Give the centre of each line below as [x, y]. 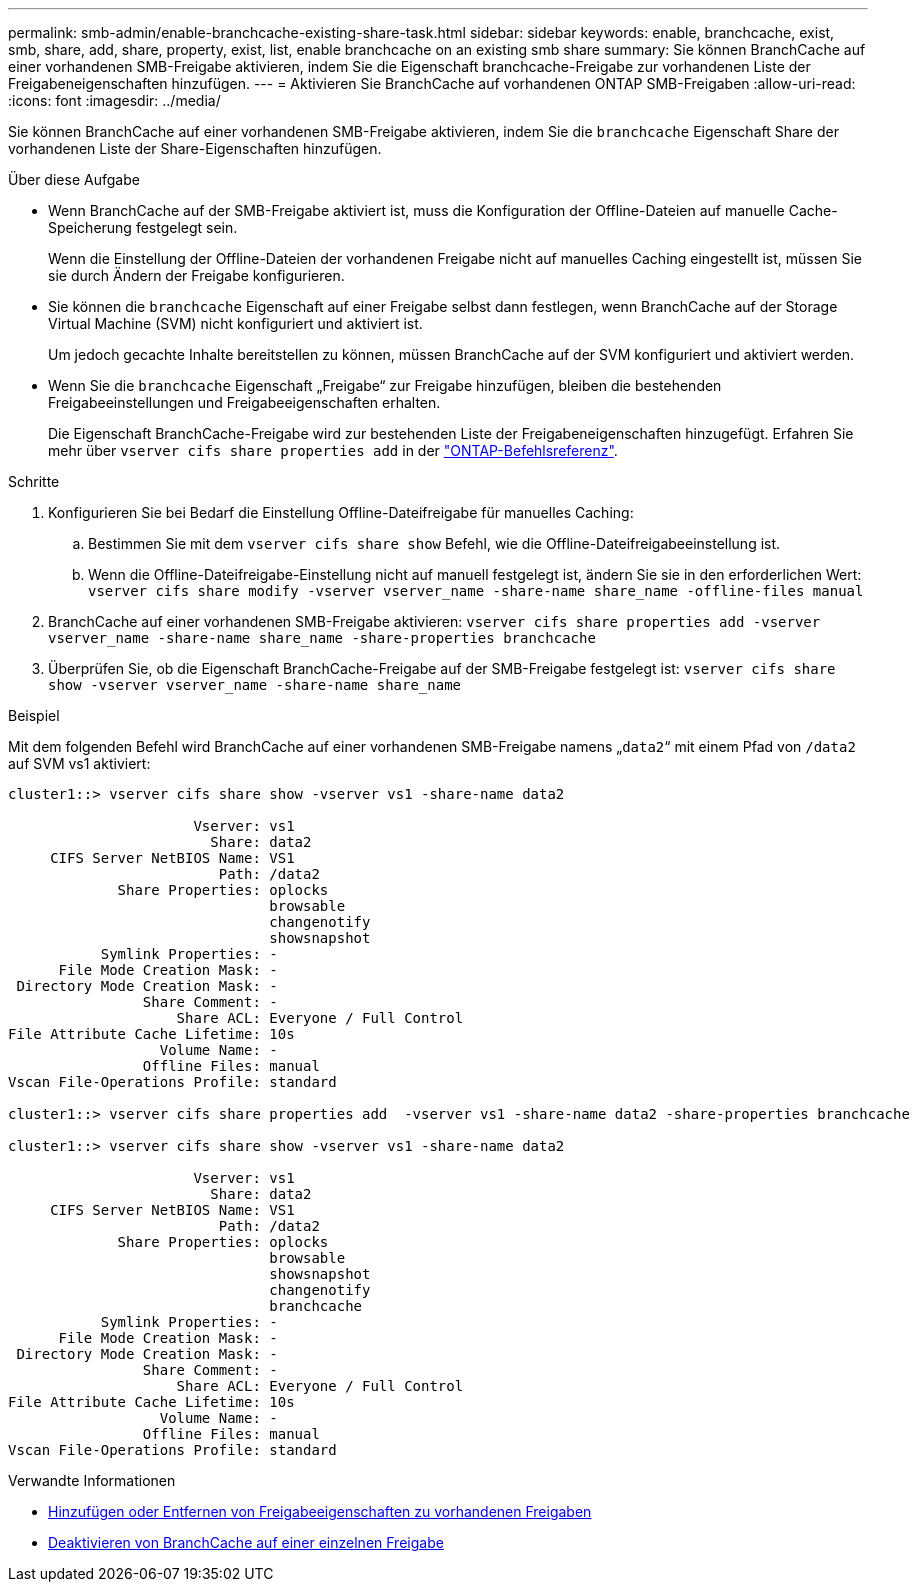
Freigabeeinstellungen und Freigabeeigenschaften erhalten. [244, 402]
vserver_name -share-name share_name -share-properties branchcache [322, 638]
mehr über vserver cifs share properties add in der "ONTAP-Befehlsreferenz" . [333, 450]
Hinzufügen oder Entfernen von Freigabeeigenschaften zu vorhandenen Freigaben [320, 1511]
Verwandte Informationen [92, 1480]
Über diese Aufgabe [74, 179]
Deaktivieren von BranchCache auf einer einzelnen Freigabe [246, 1542]
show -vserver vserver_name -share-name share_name [255, 685]
